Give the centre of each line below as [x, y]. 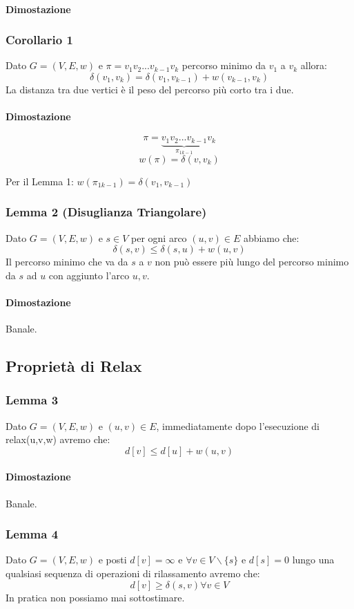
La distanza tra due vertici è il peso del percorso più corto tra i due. [150, 89]
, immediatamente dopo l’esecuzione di [238, 425]
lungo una [313, 560]
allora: [314, 65]
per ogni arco [159, 237]
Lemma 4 [32, 534]
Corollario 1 [39, 40]
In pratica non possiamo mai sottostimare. [95, 597]
